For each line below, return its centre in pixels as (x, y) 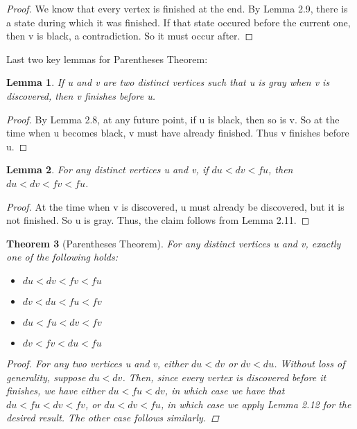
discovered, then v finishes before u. (81, 95)
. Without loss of (310, 363)
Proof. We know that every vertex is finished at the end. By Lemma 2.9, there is (177, 8)
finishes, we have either (56, 391)
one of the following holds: (62, 257)
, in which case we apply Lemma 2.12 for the (256, 404)
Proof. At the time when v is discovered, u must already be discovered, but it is (175, 206)
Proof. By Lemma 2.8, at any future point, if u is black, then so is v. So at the (173, 119)
